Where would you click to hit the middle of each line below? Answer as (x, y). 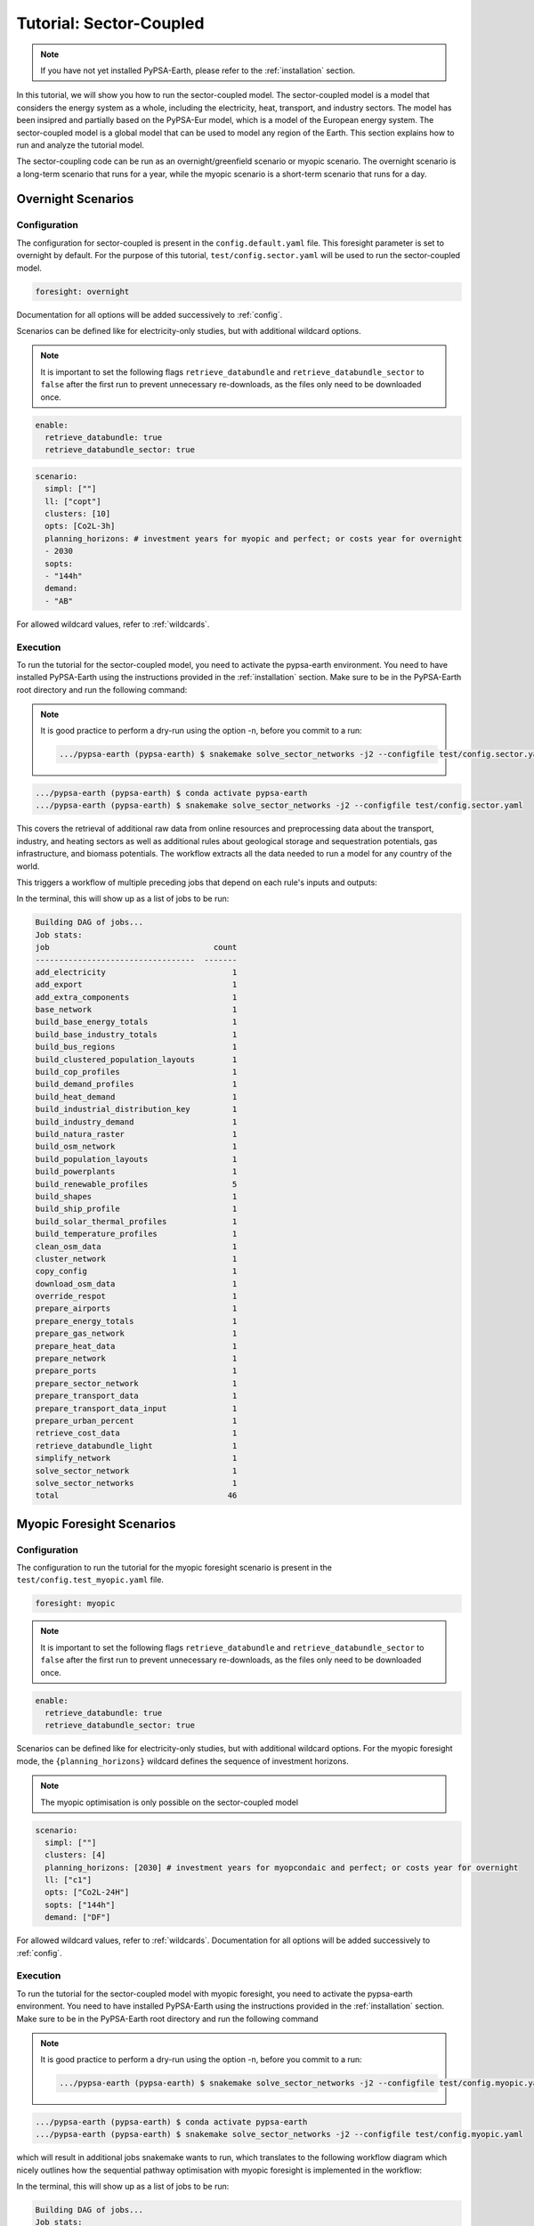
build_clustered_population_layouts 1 (136, 1059)
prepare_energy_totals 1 (136, 1321)
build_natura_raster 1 (136, 1134)
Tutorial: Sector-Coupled (110, 23)
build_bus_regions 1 (136, 1047)
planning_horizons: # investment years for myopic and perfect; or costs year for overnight (254, 538)
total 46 (136, 1495)
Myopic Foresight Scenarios (96, 1524)
